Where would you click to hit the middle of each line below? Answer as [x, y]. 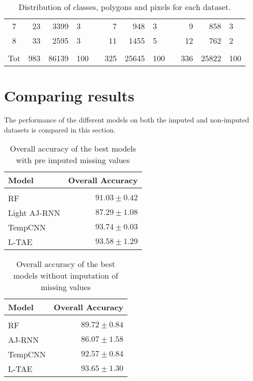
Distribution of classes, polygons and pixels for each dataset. [124, 7]
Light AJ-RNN [34, 213]
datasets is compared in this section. [60, 129]
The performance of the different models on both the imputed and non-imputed [127, 120]
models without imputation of [66, 276]
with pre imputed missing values [73, 160]
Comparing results [69, 96]
